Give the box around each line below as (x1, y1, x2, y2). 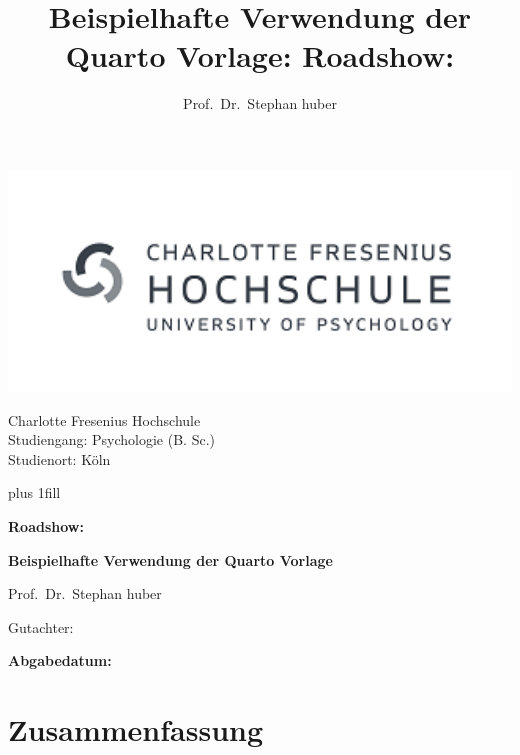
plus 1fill (8, 482, 61, 503)
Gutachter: (8, 616, 74, 637)
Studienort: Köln (8, 448, 111, 469)
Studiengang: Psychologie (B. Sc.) (8, 429, 215, 450)
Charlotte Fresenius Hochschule (8, 409, 201, 430)
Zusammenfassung (8, 709, 264, 750)
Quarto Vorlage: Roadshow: (65, 35, 455, 76)
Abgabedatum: (8, 650, 112, 671)
